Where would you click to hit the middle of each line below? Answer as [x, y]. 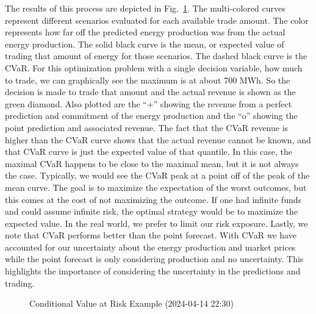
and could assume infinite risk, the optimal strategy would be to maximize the [151, 211]
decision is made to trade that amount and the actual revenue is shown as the [150, 92]
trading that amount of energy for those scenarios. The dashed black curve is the [156, 56]
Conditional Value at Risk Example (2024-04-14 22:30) [131, 303]
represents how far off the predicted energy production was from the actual [145, 32]
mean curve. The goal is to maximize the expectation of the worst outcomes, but [156, 187]
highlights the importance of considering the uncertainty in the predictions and [153, 271]
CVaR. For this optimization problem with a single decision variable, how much [154, 67]
